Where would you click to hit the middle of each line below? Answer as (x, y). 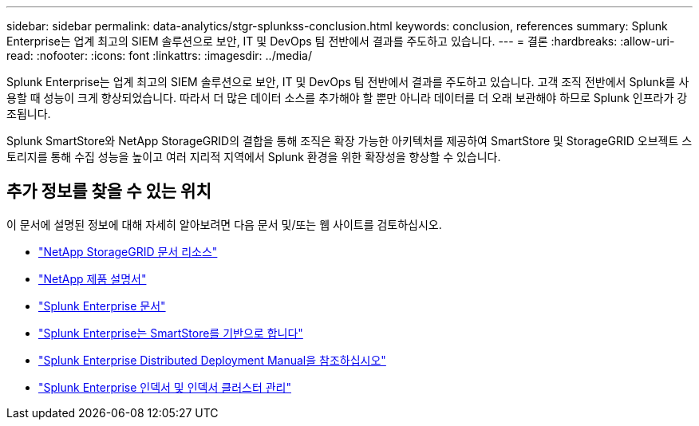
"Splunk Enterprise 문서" (102, 306)
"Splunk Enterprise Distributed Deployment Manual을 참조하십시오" (212, 360)
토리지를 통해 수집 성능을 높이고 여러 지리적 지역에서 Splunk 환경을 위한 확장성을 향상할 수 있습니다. (254, 157)
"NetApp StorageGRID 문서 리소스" (128, 251)
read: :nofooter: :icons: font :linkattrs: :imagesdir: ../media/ (159, 55)
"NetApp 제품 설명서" (93, 278)
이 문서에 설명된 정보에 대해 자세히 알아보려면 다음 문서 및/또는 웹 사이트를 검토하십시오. (224, 224)
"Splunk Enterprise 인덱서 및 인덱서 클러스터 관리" (165, 387)
